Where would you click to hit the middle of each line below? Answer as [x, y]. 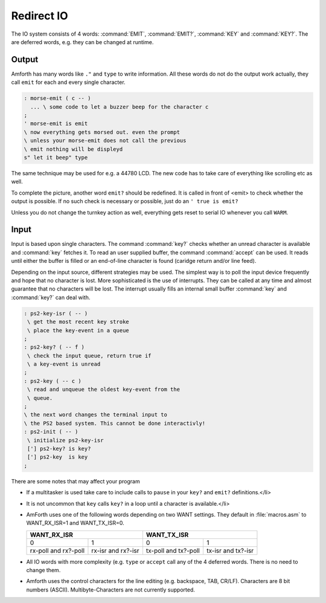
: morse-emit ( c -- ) [57, 98]
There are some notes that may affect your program [75, 481]
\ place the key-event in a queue [78, 330]
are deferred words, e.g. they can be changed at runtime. [82, 42]
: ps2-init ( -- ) [51, 432]
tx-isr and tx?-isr [230, 550]
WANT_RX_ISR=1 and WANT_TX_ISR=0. [75, 523]
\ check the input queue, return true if [89, 356]
